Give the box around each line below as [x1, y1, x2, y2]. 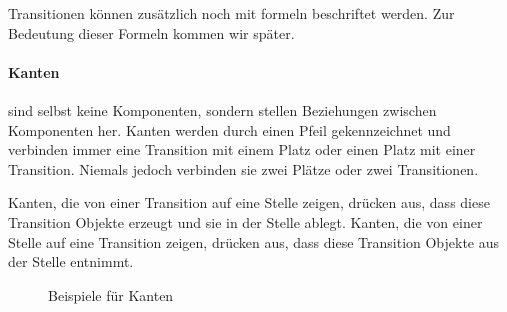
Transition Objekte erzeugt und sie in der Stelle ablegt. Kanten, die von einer [8, 211, 483, 232]
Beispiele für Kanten [48, 284, 174, 305]
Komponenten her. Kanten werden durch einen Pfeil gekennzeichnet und [8, 119, 451, 140]
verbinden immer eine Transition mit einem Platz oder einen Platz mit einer [8, 139, 476, 160]
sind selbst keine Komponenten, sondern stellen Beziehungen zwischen [8, 99, 437, 120]
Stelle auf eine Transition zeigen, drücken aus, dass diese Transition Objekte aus [8, 231, 500, 252]
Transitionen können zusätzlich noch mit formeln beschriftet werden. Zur [8, 3, 455, 23]
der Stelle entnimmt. [8, 251, 134, 272]
